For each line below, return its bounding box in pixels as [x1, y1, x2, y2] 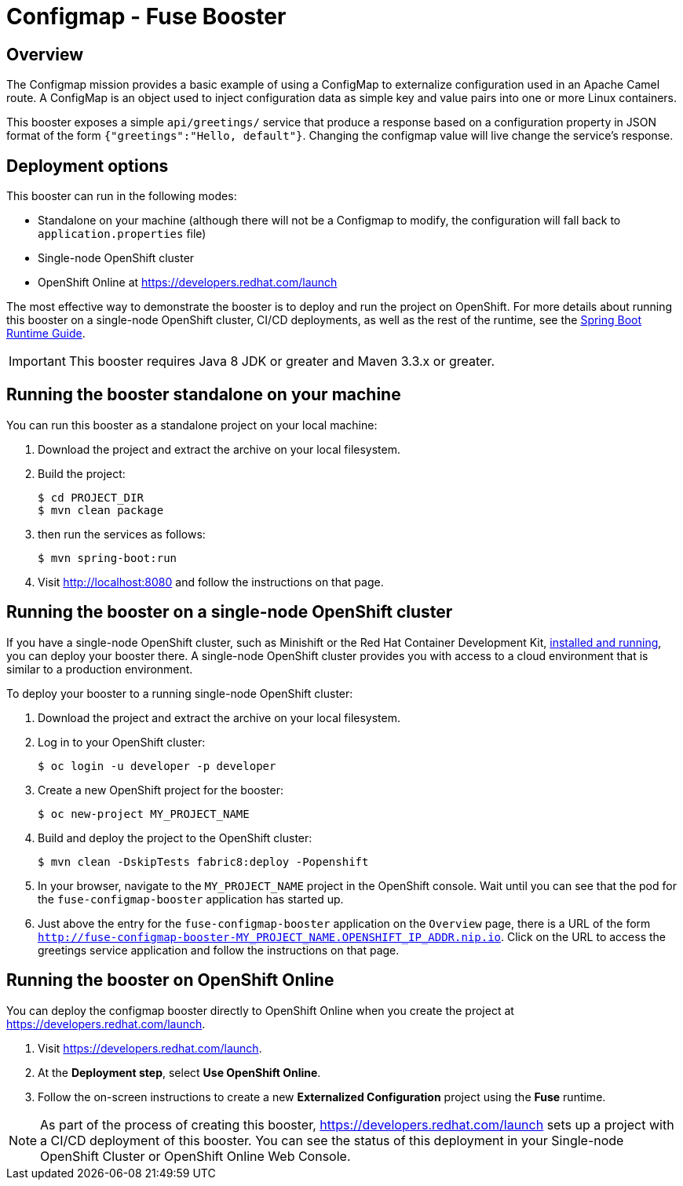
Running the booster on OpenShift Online [6, 970, 334, 991]
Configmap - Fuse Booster [6, 3, 287, 30]
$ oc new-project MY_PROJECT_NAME [38, 807, 250, 820]
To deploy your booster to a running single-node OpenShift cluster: [6, 686, 353, 700]
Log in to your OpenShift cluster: [38, 735, 206, 749]
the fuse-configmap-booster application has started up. [38, 892, 344, 906]
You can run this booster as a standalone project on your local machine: [6, 418, 378, 432]
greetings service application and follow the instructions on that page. [38, 943, 400, 957]
